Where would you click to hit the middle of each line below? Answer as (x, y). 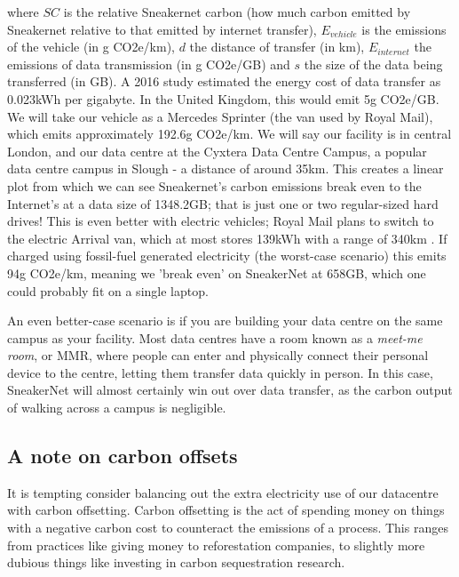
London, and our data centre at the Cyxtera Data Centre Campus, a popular (217, 151)
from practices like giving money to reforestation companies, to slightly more (216, 545)
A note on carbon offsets (123, 456)
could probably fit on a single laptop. (108, 290)
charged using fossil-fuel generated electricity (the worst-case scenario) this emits (227, 256)
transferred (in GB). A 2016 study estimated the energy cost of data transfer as (224, 81)
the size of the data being (373, 64)
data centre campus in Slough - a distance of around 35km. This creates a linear (226, 168)
